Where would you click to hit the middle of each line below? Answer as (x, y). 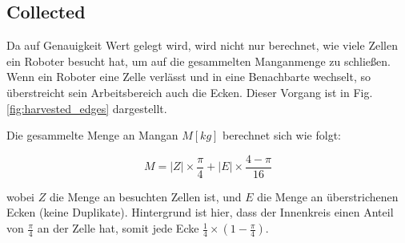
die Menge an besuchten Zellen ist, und (145, 196)
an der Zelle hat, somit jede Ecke (118, 228)
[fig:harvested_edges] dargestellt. (87, 108)
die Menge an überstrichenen (328, 196)
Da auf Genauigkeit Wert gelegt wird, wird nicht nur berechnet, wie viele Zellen (202, 45)
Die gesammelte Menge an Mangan (92, 135)
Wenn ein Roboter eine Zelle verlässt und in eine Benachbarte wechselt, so (188, 77)
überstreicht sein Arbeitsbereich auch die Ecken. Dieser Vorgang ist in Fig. (190, 92)
